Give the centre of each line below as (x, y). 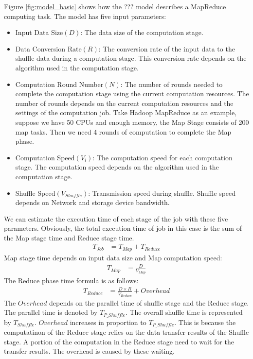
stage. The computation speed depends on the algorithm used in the (117, 167)
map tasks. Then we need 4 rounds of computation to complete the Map (123, 131)
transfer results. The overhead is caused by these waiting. (89, 351)
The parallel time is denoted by (51, 312)
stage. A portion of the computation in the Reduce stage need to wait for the (119, 341)
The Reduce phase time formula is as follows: (71, 281)
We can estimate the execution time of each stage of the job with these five (116, 218)
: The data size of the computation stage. (142, 32)
